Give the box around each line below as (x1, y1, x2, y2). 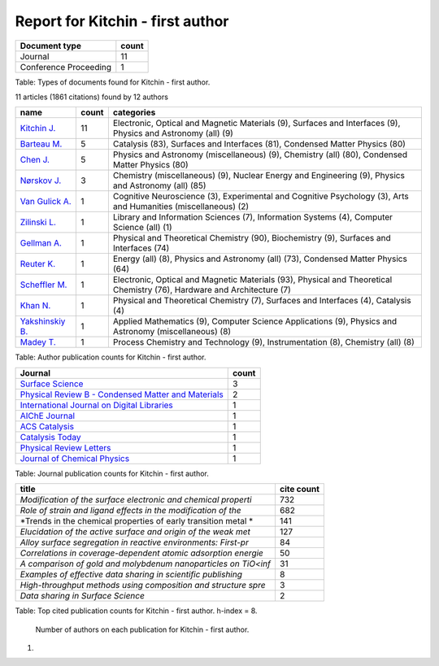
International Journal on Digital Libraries (20, 399, 174, 411)
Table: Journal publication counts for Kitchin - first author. (15, 468, 209, 478)
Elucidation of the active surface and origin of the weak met (20, 526, 251, 538)
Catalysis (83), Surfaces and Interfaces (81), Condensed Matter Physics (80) (112, 138, 406, 150)
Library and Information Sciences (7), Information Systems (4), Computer (112, 211, 393, 223)
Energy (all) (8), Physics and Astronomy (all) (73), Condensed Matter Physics (112, 253, 408, 264)
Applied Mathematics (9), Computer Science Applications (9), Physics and (112, 316, 398, 327)
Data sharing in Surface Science (20, 590, 146, 602)
